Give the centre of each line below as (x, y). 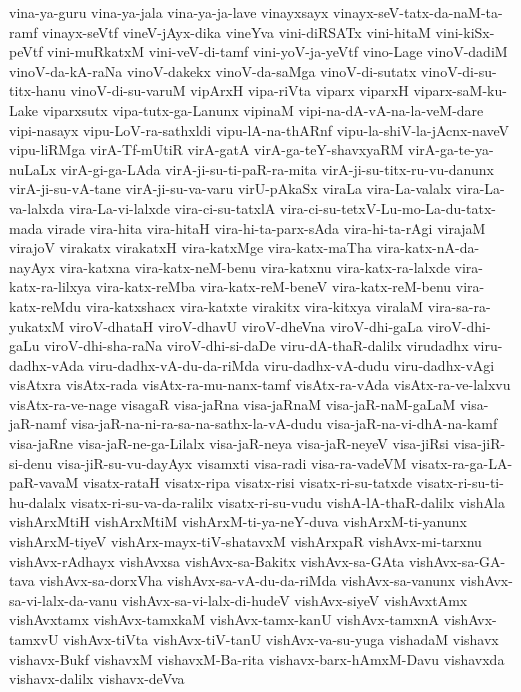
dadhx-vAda (46, 364)
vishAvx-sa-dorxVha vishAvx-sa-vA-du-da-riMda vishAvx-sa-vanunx (247, 580)
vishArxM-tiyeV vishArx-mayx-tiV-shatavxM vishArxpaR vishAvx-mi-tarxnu (245, 541)
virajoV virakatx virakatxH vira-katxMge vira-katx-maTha (190, 247)
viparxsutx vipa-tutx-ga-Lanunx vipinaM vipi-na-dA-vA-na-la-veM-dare (263, 109)
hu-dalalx (37, 501)
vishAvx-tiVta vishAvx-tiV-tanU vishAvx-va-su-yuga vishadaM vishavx (281, 639)
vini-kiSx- (465, 31)
